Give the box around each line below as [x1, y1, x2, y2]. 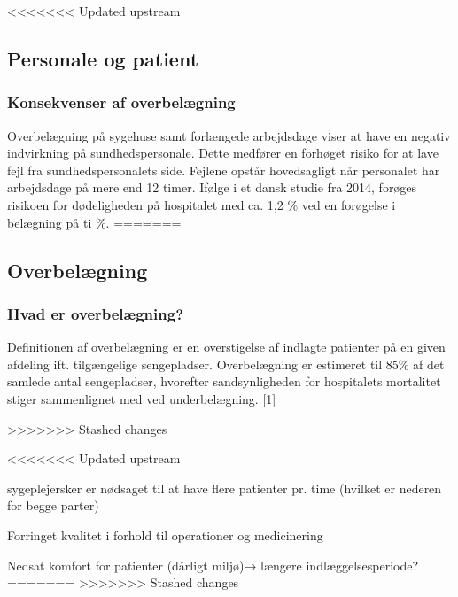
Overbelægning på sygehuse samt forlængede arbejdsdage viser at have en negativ [7, 126, 451, 144]
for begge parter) [7, 496, 99, 515]
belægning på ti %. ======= [7, 213, 182, 231]
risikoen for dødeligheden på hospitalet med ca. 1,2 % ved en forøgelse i [7, 195, 396, 213]
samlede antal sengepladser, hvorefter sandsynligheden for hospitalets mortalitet [7, 372, 441, 391]
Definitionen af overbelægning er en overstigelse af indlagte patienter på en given [7, 337, 446, 356]
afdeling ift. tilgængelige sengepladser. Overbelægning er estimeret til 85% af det [7, 354, 445, 373]
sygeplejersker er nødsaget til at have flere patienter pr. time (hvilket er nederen [7, 478, 442, 497]
